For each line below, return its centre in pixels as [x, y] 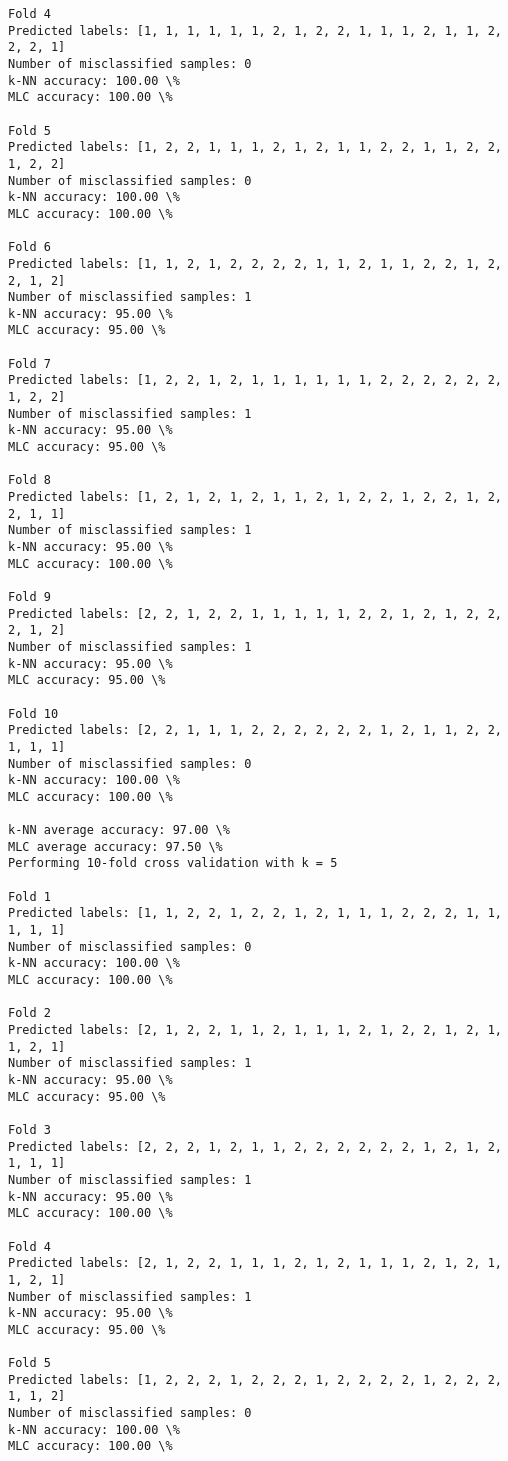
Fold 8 [29, 480]
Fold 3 [29, 1129]
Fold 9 [29, 596]
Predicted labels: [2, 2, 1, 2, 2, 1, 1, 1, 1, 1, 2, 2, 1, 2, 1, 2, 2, [255, 613]
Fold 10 [33, 713]
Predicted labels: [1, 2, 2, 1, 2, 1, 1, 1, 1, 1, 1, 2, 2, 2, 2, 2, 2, [255, 380]
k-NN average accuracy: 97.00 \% [119, 830]
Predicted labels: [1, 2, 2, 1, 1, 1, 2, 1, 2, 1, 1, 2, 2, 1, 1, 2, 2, [255, 147]
